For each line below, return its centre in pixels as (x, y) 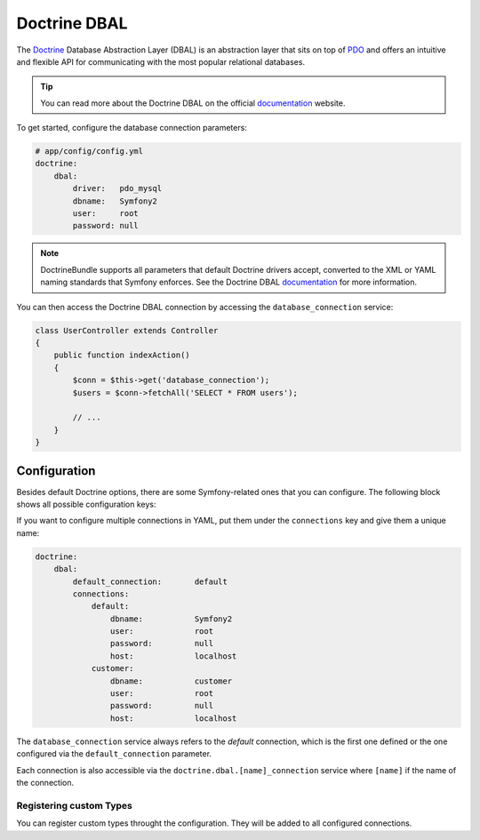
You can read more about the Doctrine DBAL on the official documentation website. (193, 103)
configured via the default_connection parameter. (114, 754)
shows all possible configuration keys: (86, 504)
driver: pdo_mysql (117, 188)
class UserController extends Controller (127, 330)
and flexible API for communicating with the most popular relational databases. (161, 61)
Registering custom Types (74, 805)
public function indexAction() (122, 355)
